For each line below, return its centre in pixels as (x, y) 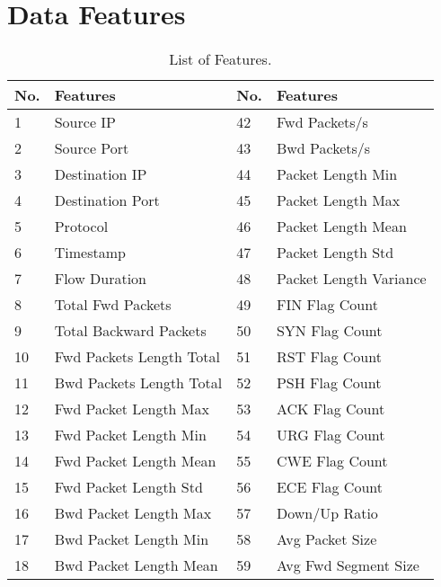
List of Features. (220, 59)
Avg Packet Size (326, 539)
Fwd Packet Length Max (132, 409)
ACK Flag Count (331, 409)
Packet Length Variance (351, 279)
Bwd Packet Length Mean (136, 565)
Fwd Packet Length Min (130, 435)
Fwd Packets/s (322, 122)
